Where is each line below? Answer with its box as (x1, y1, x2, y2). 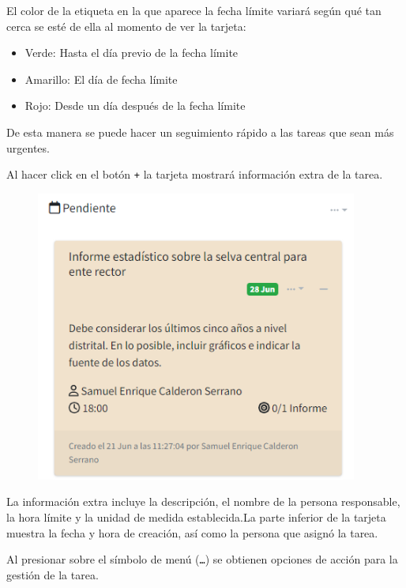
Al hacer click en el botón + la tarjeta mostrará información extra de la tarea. (6, 166, 383, 183)
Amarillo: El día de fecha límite (24, 70, 178, 87)
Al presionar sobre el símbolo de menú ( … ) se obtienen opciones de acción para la (6, 551, 398, 567)
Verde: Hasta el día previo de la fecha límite (24, 44, 239, 61)
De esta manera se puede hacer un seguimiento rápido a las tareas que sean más (6, 123, 394, 140)
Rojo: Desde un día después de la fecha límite (24, 97, 246, 114)
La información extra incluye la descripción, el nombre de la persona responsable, (6, 493, 400, 510)
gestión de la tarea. (6, 566, 99, 582)
